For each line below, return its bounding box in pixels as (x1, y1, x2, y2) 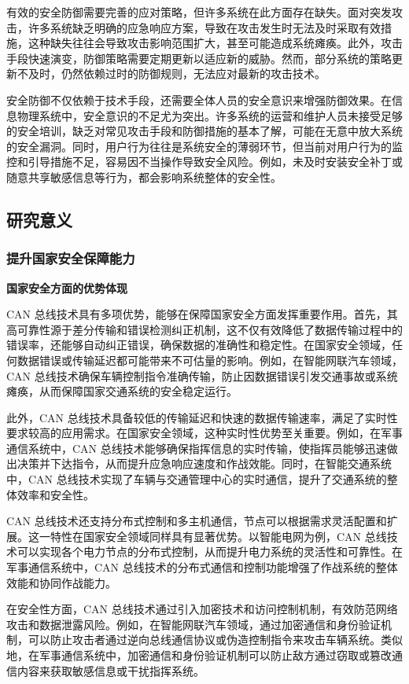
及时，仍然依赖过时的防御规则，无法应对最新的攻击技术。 (28, 65, 326, 82)
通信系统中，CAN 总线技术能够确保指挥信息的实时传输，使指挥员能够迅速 (6, 439, 387, 456)
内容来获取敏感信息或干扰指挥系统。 (17, 662, 204, 678)
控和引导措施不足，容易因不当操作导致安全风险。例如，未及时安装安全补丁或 (6, 153, 403, 170)
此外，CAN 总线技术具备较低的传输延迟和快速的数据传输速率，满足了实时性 (6, 409, 398, 425)
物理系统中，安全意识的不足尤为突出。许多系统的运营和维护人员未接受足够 (17, 107, 403, 123)
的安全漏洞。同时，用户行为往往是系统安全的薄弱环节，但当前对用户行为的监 (6, 138, 403, 154)
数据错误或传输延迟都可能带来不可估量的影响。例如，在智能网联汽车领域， (17, 351, 403, 368)
